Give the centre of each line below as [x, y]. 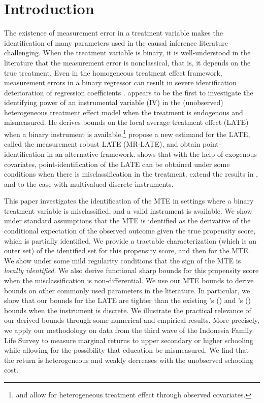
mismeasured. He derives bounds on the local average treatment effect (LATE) [126, 122]
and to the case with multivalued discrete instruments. [89, 183]
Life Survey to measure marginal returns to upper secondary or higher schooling [129, 340]
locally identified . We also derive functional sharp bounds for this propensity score [131, 270]
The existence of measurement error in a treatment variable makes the [113, 33]
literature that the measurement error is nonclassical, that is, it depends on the [127, 62]
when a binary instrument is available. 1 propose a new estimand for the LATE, [127, 133]
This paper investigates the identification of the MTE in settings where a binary [129, 201]
